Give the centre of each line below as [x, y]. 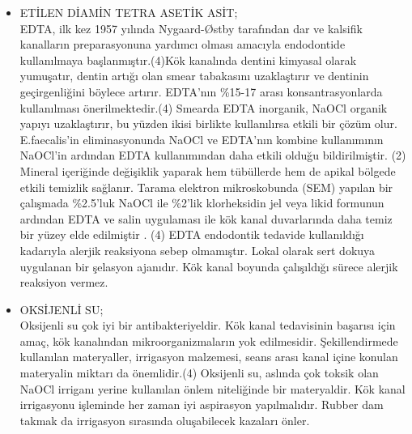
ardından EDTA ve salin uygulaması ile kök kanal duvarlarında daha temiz [206, 218]
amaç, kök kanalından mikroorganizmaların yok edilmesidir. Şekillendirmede [209, 340]
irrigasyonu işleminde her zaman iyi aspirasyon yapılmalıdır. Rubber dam [202, 404]
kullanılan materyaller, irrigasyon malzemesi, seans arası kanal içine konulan [209, 357]
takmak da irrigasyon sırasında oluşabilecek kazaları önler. [165, 420]
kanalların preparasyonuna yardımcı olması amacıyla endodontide [183, 44]
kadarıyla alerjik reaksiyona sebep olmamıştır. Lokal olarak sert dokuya [198, 250]
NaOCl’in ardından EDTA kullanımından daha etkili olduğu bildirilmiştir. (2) [213, 155]
